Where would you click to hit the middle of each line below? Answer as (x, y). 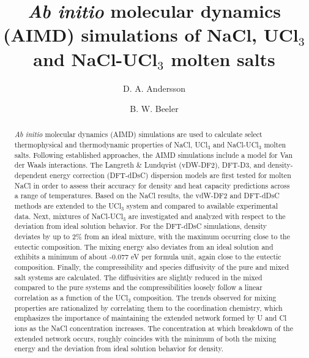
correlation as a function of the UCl (71, 297)
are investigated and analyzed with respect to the (207, 216)
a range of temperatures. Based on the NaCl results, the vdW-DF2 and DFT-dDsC (147, 196)
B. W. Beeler (154, 109)
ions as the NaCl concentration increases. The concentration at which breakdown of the (154, 328)
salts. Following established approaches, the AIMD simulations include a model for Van (154, 155)
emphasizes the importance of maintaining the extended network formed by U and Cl (151, 318)
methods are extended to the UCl (68, 206)
